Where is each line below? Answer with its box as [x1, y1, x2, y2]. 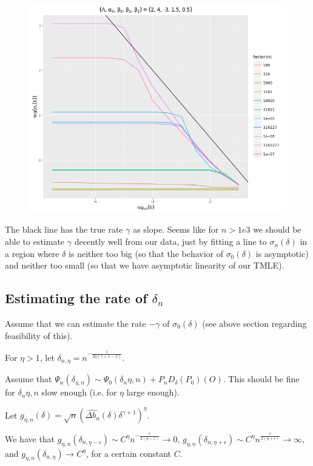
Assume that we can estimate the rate [5, 317, 146, 330]
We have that [5, 432, 55, 445]
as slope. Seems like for [133, 223, 219, 236]
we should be [253, 223, 301, 236]
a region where [5, 247, 59, 259]
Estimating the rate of [5, 289, 147, 307]
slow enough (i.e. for [41, 386, 117, 399]
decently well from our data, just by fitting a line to [74, 235, 267, 248]
